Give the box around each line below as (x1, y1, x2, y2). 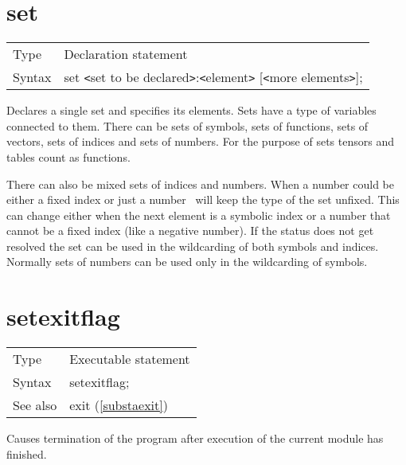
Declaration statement (64, 45, 188, 64)
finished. (6, 445, 47, 462)
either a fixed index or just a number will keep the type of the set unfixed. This (6, 191, 400, 208)
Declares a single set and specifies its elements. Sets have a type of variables (6, 102, 377, 119)
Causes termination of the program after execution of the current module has (6, 430, 384, 447)
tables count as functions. (6, 148, 131, 165)
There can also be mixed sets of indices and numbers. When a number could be (6, 175, 394, 192)
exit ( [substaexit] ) (69, 396, 168, 415)
